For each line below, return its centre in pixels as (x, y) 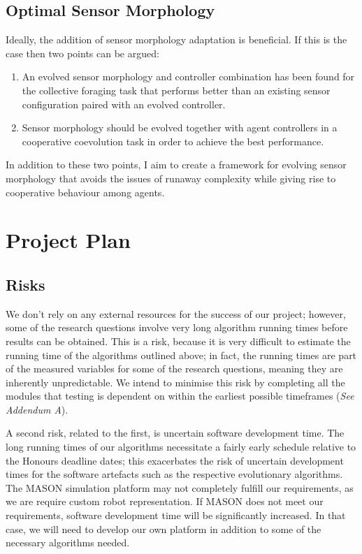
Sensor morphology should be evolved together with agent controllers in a (180, 127)
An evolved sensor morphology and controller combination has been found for (188, 76)
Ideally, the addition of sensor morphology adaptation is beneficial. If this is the (176, 39)
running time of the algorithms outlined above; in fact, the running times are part (181, 355)
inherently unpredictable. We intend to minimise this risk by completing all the (175, 382)
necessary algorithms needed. (68, 542)
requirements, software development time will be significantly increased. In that (176, 515)
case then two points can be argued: (82, 53)
